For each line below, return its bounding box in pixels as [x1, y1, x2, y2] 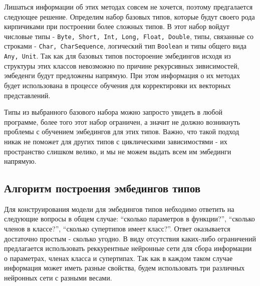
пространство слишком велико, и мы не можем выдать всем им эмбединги [4, 146, 231, 156]
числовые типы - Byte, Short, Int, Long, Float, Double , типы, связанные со [4, 31, 253, 41]
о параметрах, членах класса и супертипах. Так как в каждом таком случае [4, 252, 233, 263]
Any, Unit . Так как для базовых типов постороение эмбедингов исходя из [4, 51, 231, 61]
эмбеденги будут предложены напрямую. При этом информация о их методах [4, 70, 240, 81]
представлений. [4, 90, 51, 100]
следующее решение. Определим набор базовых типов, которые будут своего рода [4, 11, 255, 22]
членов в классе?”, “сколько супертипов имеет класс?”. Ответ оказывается [4, 223, 230, 234]
